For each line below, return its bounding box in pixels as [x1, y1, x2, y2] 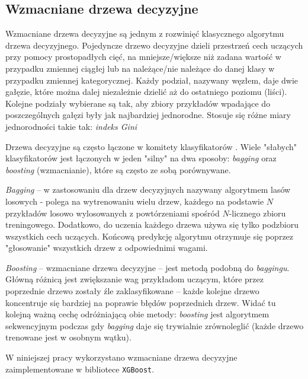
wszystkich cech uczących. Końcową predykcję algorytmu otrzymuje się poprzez [5, 230, 294, 242]
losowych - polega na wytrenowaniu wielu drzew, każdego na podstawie [5, 195, 264, 207]
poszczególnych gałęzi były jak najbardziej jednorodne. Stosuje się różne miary [5, 109, 291, 121]
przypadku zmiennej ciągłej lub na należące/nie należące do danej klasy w [5, 62, 275, 74]
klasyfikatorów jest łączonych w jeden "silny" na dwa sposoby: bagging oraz [5, 152, 277, 164]
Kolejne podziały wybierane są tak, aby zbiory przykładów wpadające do [5, 97, 271, 109]
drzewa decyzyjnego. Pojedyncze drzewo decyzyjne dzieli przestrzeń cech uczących [5, 39, 303, 51]
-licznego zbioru [229, 206, 286, 219]
